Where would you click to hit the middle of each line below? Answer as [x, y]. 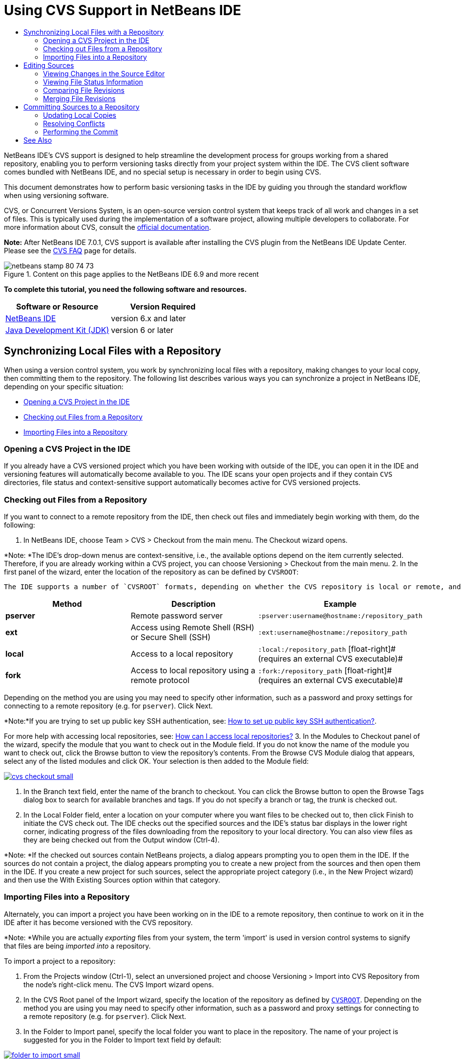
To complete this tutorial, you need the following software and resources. [126, 289]
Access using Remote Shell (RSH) [192, 628]
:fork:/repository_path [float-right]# [325, 671]
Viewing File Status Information [93, 82]
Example [340, 604]
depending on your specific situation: [64, 386]
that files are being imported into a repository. [77, 946]
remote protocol [160, 680]
